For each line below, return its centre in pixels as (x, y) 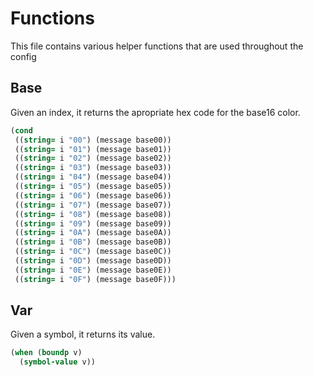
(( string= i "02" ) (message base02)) (93, 158)
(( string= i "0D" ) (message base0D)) (93, 261)
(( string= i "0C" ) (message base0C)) (93, 252)
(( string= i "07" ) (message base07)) (93, 205)
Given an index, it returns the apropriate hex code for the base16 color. (155, 112)
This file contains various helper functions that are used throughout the (157, 46)
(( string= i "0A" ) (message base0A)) (93, 233)
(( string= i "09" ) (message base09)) (93, 223)
